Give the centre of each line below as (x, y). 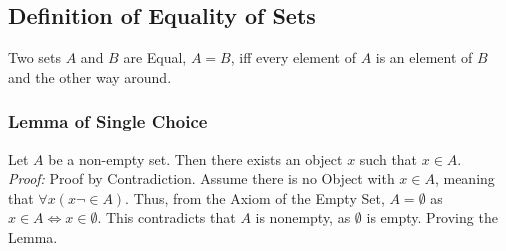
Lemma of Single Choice (108, 121)
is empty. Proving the (432, 217)
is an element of (424, 57)
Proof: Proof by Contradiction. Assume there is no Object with (201, 178)
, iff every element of (293, 57)
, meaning (464, 178)
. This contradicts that (166, 217)
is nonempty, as (303, 217)
